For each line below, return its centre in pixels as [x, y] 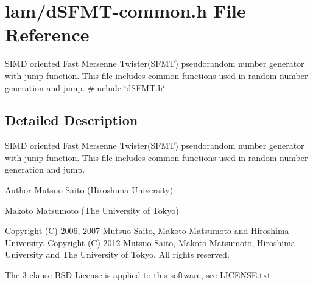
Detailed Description [72, 120]
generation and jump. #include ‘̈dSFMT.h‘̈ [85, 87]
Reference [47, 34]
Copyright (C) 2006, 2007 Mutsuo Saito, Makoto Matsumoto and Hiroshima [147, 231]
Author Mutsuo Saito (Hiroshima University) [89, 190]
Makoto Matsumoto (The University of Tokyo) [92, 210]
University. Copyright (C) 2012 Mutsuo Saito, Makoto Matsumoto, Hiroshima [150, 242]
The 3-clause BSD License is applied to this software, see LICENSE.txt [138, 275]
